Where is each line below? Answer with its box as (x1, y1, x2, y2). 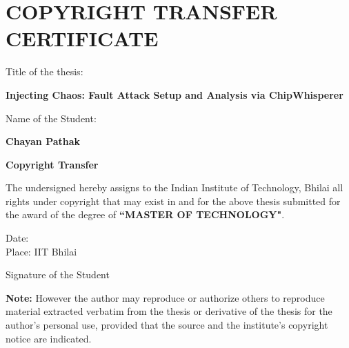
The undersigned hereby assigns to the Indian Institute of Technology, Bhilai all (6, 180, 343, 195)
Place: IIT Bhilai (6, 244, 77, 258)
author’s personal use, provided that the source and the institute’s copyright (6, 318, 328, 332)
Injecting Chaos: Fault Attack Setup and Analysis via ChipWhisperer (6, 87, 343, 101)
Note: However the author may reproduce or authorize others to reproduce (6, 290, 325, 304)
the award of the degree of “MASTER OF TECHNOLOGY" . (6, 207, 285, 222)
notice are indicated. (6, 331, 92, 345)
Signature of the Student (6, 267, 110, 282)
